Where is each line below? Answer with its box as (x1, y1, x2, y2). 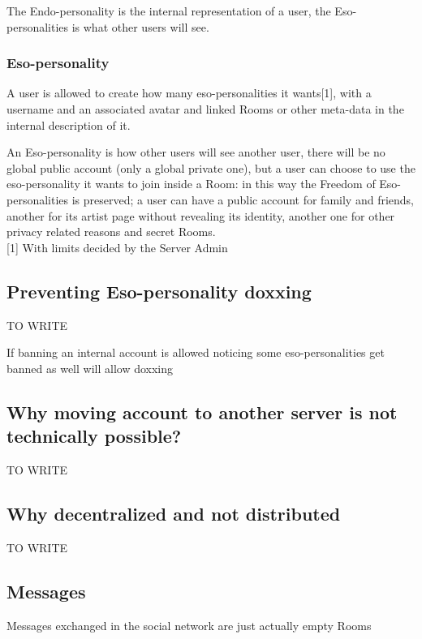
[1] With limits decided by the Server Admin (6, 238, 228, 255)
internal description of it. (6, 116, 131, 133)
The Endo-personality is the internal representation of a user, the (6, 2, 331, 19)
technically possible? (6, 423, 182, 448)
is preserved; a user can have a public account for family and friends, (71, 191, 414, 208)
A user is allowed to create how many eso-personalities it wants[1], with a (6, 84, 372, 101)
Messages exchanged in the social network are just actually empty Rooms (6, 616, 372, 633)
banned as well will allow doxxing (6, 359, 174, 376)
